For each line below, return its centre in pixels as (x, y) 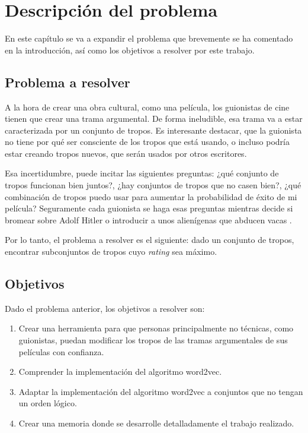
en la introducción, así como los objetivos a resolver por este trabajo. (130, 50)
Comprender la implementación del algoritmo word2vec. (120, 372)
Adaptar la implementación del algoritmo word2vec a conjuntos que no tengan (161, 391)
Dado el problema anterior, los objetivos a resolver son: (105, 308)
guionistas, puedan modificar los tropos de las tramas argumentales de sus (153, 340)
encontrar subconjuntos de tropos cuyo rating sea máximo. (111, 252)
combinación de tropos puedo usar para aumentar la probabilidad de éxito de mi (151, 196)
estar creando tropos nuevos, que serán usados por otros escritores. (126, 153)
